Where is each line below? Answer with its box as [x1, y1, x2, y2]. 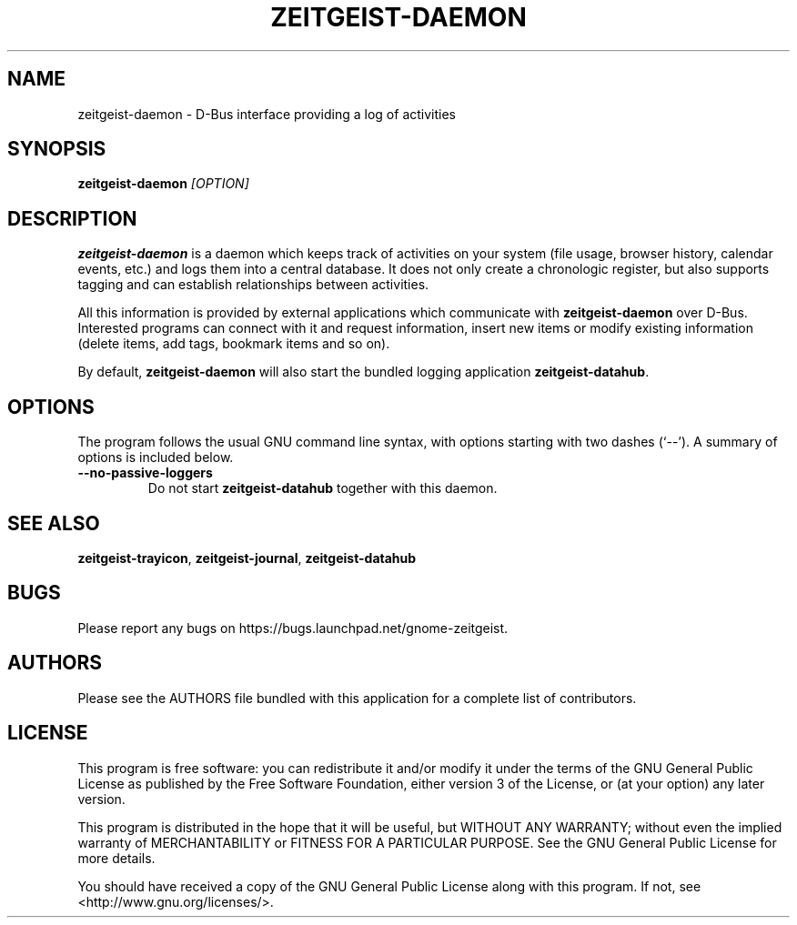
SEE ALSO [7, 511, 100, 535]
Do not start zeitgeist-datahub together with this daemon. [147, 480, 498, 497]
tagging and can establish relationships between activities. [77, 276, 429, 293]
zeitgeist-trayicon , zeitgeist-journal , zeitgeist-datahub [77, 549, 417, 566]
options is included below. [77, 449, 234, 466]
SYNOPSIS [7, 137, 106, 161]
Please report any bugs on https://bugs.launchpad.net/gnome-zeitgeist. [77, 619, 509, 636]
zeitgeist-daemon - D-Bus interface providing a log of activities [77, 106, 456, 122]
